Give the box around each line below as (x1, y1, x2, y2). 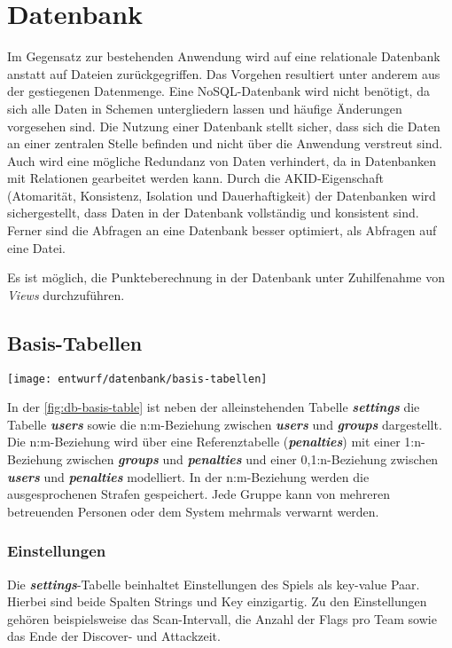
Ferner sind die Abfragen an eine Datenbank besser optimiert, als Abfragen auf (7, 221, 437, 240)
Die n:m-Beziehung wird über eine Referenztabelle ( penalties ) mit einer (7, 432, 401, 451)
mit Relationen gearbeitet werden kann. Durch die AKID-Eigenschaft (7, 169, 384, 187)
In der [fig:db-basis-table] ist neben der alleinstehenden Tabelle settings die (7, 398, 420, 416)
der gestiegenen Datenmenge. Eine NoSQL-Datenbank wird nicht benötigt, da (7, 82, 430, 100)
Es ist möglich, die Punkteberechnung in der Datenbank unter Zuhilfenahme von (7, 268, 446, 287)
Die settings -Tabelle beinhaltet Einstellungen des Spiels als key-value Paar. (7, 574, 420, 593)
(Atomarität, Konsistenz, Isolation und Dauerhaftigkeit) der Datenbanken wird (7, 186, 436, 204)
